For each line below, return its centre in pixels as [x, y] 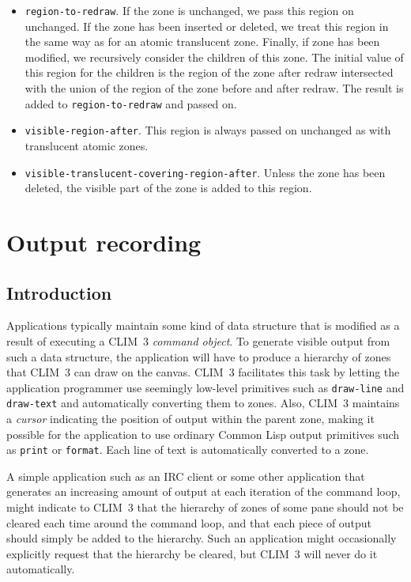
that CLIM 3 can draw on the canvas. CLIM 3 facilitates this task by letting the [203, 372]
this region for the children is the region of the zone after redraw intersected [209, 72]
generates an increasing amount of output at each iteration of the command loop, [204, 491]
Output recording [104, 242]
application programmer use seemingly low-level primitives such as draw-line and [205, 387]
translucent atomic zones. [87, 145]
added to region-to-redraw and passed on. [131, 103]
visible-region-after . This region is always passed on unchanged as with [208, 130]
